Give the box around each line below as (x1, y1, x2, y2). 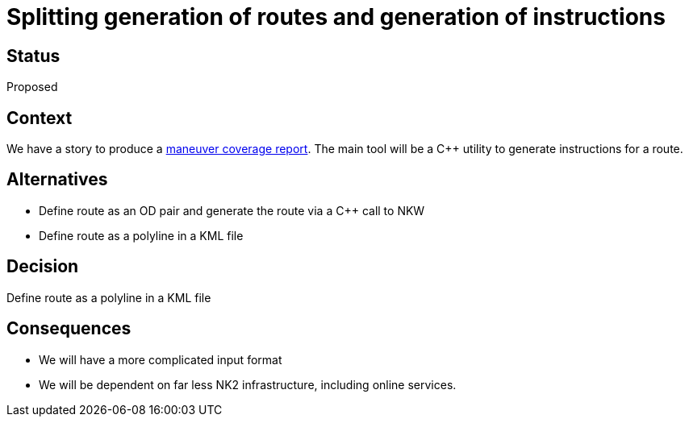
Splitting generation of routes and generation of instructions (6, 3, 666, 31)
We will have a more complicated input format (39, 352, 282, 367)
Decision (6, 256, 79, 277)
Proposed (6, 80, 58, 94)
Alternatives (6, 169, 108, 190)
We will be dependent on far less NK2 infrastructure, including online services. (39, 377, 457, 392)
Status (6, 45, 61, 66)
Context (6, 107, 73, 128)
